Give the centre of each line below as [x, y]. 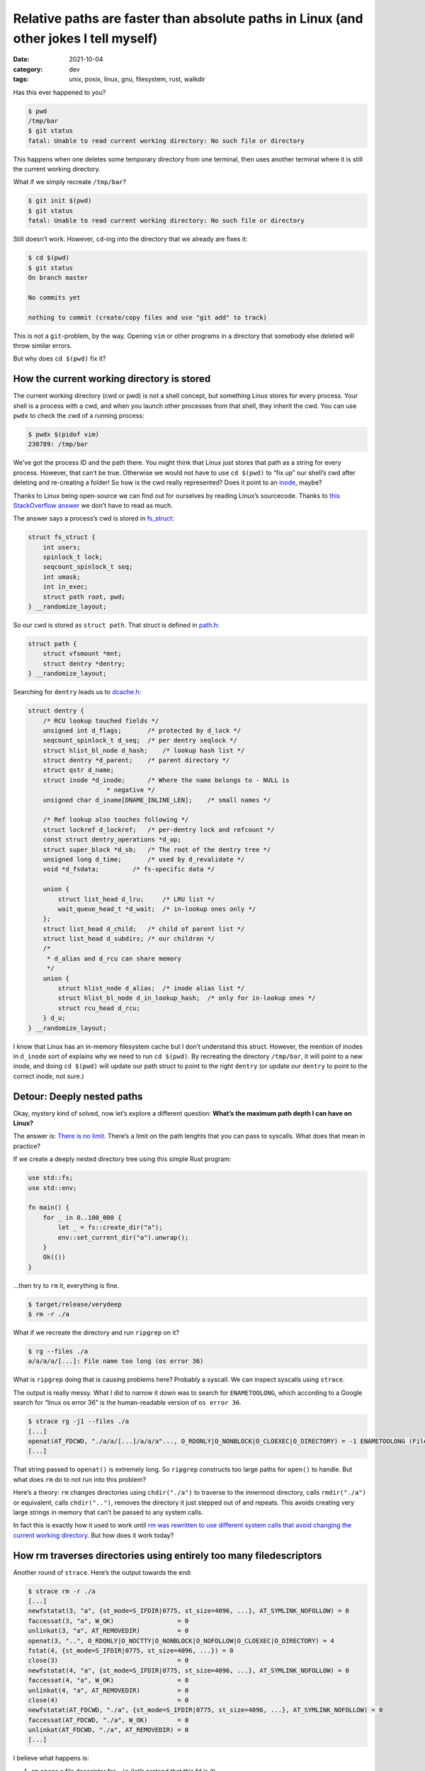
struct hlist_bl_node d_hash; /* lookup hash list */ [144, 750]
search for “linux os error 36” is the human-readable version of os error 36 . [127, 1403]
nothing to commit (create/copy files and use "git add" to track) [148, 317]
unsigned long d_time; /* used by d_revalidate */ [144, 859]
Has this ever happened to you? [59, 92]
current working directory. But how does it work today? [93, 1535]
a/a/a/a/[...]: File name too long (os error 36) [116, 1361]
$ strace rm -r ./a [62, 1591]
